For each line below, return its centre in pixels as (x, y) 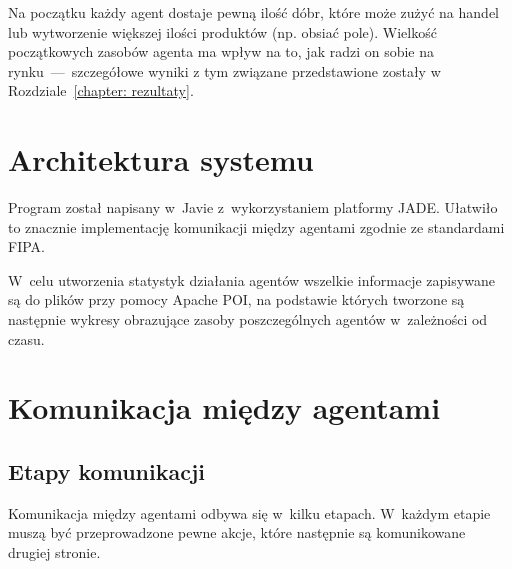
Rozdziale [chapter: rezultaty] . (101, 90)
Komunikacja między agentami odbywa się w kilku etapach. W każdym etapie (249, 512)
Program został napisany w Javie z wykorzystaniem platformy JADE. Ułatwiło (253, 207)
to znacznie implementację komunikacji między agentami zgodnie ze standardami (256, 226)
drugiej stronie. (54, 552)
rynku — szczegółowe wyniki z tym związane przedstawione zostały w (224, 70)
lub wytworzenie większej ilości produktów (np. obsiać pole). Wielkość (222, 31)
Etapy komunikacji (106, 471)
